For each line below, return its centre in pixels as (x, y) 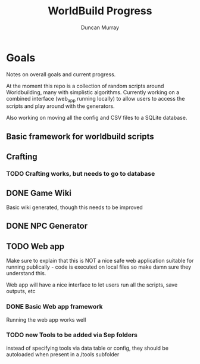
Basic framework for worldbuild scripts (80, 136)
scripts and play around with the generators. (60, 106)
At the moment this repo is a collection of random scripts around (85, 86)
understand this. (26, 273)
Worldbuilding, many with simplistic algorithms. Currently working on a (93, 92)
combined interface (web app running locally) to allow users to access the (96, 99)
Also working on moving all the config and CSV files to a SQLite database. (97, 118)
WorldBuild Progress (100, 11)
